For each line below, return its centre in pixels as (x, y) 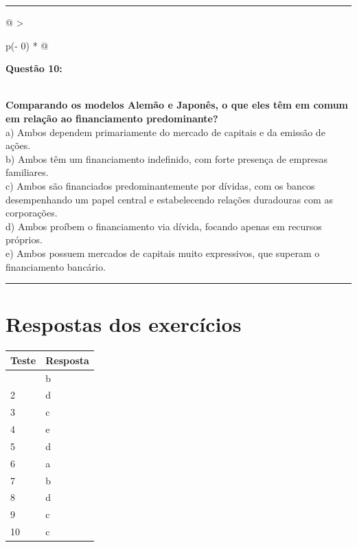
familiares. (27, 172)
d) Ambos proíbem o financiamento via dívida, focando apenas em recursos (164, 226)
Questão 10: (34, 68)
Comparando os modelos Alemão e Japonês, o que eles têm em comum (177, 105)
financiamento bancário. (56, 266)
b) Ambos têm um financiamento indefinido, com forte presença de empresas (166, 158)
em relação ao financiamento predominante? (112, 118)
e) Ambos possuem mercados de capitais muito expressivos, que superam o (163, 253)
